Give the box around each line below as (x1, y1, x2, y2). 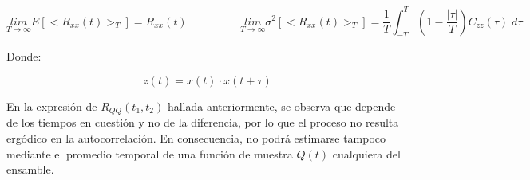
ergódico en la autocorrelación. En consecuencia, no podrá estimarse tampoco (6, 129, 386, 146)
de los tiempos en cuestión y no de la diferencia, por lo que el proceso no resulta (6, 114, 399, 131)
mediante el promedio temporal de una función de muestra (6, 145, 293, 162)
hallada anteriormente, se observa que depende (167, 97, 396, 114)
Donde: (6, 48, 42, 65)
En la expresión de (6, 97, 97, 114)
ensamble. (6, 161, 54, 178)
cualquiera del (332, 145, 401, 162)
